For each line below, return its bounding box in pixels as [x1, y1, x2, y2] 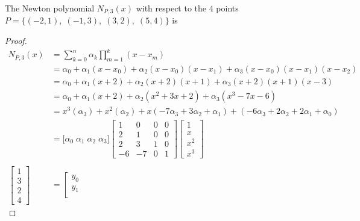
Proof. [5, 34, 27, 47]
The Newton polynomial [5, 2, 95, 14]
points [216, 2, 239, 14]
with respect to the [136, 2, 207, 14]
